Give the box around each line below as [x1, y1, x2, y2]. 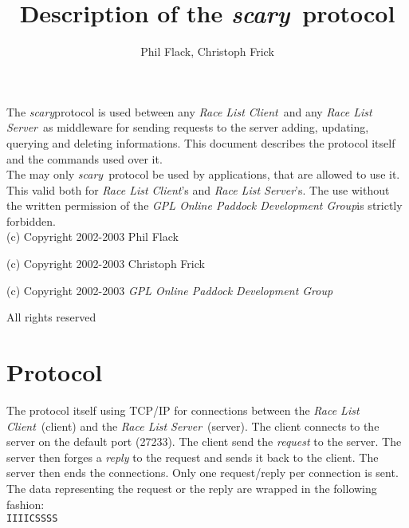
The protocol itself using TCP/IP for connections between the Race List [6, 401, 360, 418]
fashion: [6, 495, 45, 512]
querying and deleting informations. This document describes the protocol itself [6, 134, 395, 151]
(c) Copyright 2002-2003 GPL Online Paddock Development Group [6, 282, 333, 298]
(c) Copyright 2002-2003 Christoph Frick [6, 255, 205, 272]
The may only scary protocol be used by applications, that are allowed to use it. [6, 166, 400, 183]
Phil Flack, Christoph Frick [140, 43, 274, 60]
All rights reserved [6, 309, 96, 325]
